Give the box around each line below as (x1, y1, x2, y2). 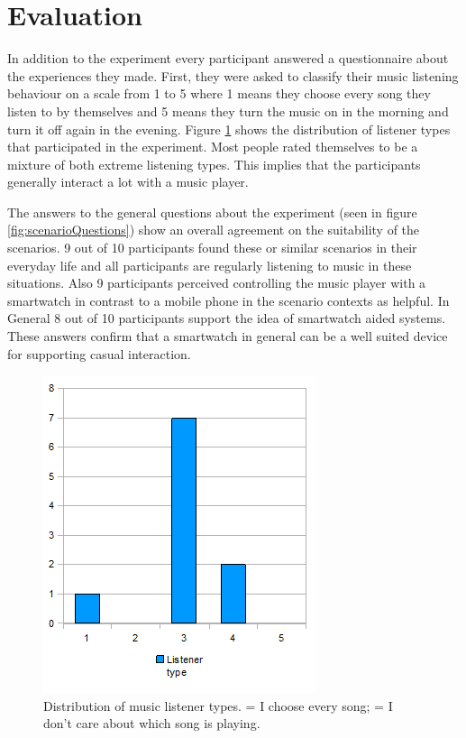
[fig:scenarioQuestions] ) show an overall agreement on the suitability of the (7, 220, 420, 239)
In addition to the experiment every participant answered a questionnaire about (7, 49, 449, 68)
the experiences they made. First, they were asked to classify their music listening (7, 66, 459, 85)
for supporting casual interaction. (7, 344, 191, 363)
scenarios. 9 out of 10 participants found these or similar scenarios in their (7, 238, 417, 257)
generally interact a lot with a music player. (7, 172, 249, 191)
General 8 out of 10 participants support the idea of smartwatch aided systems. (7, 309, 446, 327)
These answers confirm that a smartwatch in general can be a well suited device (7, 327, 448, 346)
